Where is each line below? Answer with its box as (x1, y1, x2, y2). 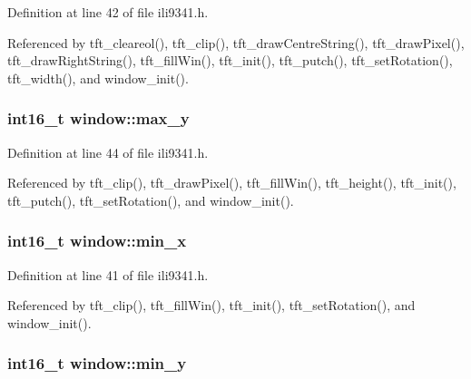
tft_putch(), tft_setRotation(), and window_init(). (7, 190, 294, 209)
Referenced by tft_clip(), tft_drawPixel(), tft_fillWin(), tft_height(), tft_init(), (7, 173, 456, 192)
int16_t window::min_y (7, 352, 187, 374)
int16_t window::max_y (7, 107, 190, 130)
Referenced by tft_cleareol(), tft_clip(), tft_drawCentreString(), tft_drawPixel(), (7, 33, 465, 52)
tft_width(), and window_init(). (7, 68, 189, 87)
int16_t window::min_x (7, 229, 187, 252)
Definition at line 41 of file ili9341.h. (7, 265, 209, 284)
